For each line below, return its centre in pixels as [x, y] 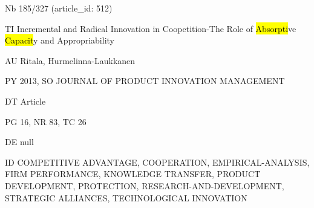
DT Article [25, 101]
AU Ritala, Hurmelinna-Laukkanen [70, 60]
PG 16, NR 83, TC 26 [46, 121]
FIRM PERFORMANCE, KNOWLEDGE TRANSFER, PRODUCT [133, 174]
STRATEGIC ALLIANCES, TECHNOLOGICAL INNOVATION [126, 197]
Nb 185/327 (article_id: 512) [59, 8]
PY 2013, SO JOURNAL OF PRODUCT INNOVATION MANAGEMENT [145, 81]
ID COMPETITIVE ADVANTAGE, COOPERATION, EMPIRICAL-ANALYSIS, [157, 162]
